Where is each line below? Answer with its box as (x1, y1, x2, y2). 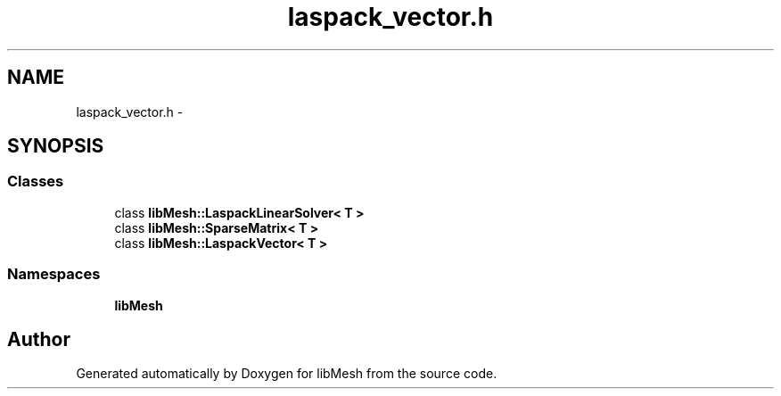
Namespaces (7, 265, 101, 284)
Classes (7, 172, 64, 191)
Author (7, 327, 70, 351)
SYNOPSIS (7, 135, 104, 158)
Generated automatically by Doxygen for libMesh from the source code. (76, 366, 497, 382)
